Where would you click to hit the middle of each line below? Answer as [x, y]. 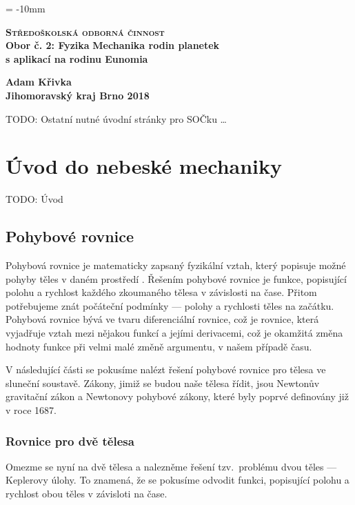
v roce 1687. [31, 410]
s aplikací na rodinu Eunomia [77, 58]
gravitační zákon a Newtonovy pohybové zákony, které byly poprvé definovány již [177, 396]
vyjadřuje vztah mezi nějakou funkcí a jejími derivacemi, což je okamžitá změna [174, 333]
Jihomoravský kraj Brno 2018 [78, 95]
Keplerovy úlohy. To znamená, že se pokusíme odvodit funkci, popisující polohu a [177, 480]
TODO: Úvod [34, 199]
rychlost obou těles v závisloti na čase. [87, 494]
